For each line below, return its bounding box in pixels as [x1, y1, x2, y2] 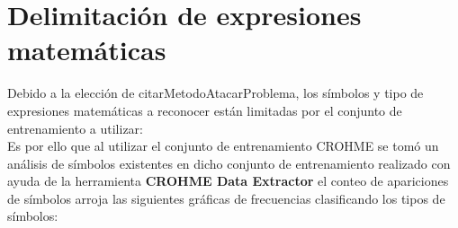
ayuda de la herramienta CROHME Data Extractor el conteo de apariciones [7, 171, 449, 190]
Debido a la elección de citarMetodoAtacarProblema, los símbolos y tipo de [7, 83, 424, 102]
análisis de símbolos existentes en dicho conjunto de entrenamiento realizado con [7, 153, 451, 172]
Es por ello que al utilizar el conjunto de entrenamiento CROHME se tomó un [7, 136, 439, 155]
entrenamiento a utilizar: [7, 118, 143, 137]
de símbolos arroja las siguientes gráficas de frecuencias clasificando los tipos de [7, 189, 445, 207]
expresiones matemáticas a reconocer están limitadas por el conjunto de [7, 101, 402, 119]
